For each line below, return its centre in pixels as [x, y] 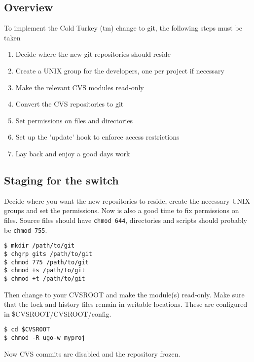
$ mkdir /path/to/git [39, 246]
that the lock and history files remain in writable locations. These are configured [126, 304]
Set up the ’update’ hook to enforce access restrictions [97, 137]
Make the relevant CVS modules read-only [80, 87]
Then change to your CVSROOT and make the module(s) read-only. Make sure [124, 294]
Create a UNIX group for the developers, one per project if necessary [120, 70]
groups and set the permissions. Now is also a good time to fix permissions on [122, 210]
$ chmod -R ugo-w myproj [45, 338]
